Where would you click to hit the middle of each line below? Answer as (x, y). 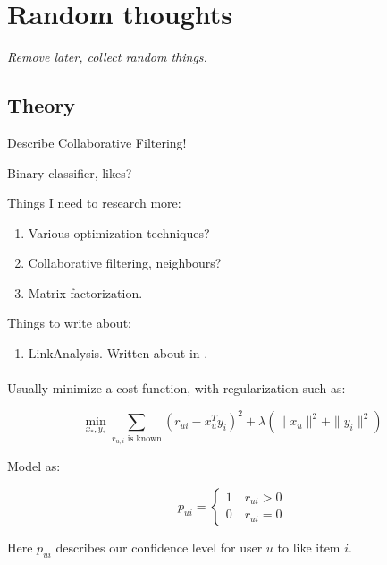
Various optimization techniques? (119, 232)
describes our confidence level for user (159, 547)
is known (144, 438)
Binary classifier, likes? (70, 172)
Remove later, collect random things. (107, 57)
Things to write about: (69, 323)
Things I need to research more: (94, 203)
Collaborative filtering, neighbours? (125, 263)
